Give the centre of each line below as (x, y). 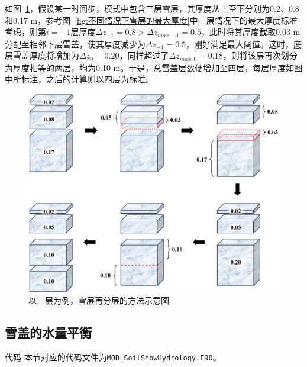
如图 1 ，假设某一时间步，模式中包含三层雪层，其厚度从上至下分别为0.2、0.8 (152, 8)
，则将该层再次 (252, 55)
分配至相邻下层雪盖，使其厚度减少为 (75, 44)
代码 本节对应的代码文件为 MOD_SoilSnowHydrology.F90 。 (113, 357)
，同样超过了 (144, 55)
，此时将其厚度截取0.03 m (251, 32)
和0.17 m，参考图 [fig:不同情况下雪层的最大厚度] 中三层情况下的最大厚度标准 (151, 20)
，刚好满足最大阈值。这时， (240, 44)
